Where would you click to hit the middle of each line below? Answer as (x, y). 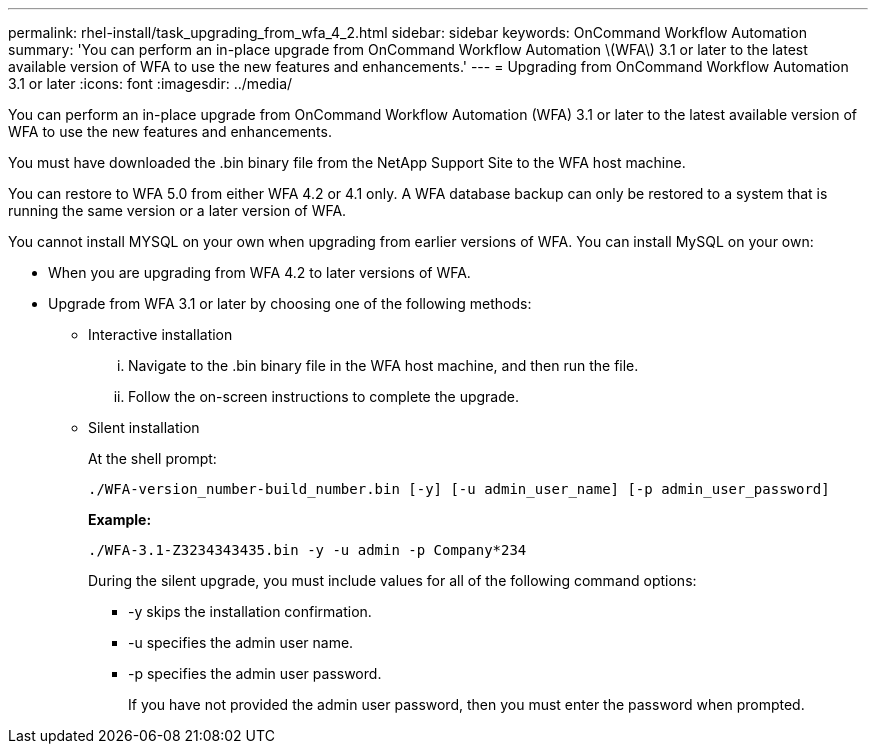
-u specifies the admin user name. (241, 642)
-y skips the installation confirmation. (250, 611)
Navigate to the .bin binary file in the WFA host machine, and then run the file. (383, 365)
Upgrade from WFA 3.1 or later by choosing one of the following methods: (290, 303)
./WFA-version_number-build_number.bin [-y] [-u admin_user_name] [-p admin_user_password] (459, 489)
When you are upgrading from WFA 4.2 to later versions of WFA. (259, 272)
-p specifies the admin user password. (255, 673)
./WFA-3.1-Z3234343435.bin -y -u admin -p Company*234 (307, 550)
